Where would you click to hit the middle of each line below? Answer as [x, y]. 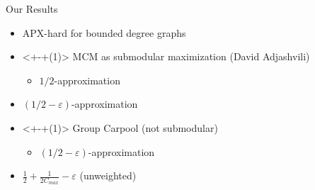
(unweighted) [108, 175]
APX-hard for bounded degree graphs [104, 32]
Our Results [32, 9]
